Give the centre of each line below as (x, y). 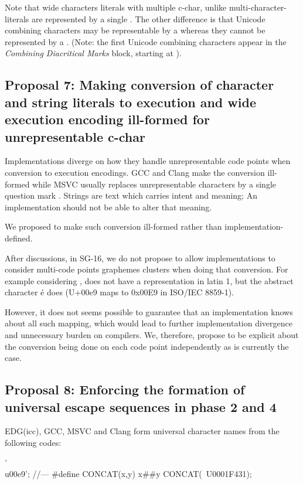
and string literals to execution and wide (130, 102)
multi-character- (258, 7)
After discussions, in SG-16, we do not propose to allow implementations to (140, 258)
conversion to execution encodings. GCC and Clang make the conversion (135, 172)
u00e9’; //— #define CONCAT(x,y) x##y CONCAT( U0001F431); (128, 474)
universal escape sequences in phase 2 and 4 (141, 406)
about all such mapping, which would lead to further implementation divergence (149, 323)
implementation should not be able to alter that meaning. (108, 207)
